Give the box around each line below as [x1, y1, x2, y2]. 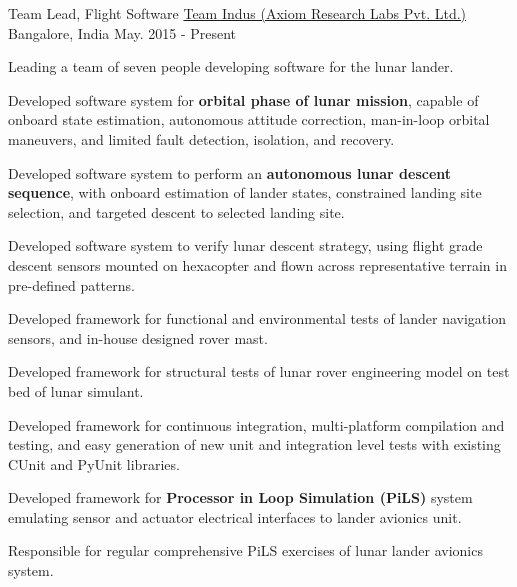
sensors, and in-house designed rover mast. [8, 327, 268, 348]
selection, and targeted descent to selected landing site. [8, 201, 345, 222]
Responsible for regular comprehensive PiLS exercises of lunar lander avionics [8, 540, 483, 561]
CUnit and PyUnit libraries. [8, 453, 180, 474]
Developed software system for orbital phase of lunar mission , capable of [8, 89, 479, 110]
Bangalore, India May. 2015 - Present [8, 22, 237, 43]
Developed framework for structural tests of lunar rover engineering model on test [8, 361, 510, 382]
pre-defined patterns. [8, 274, 135, 295]
